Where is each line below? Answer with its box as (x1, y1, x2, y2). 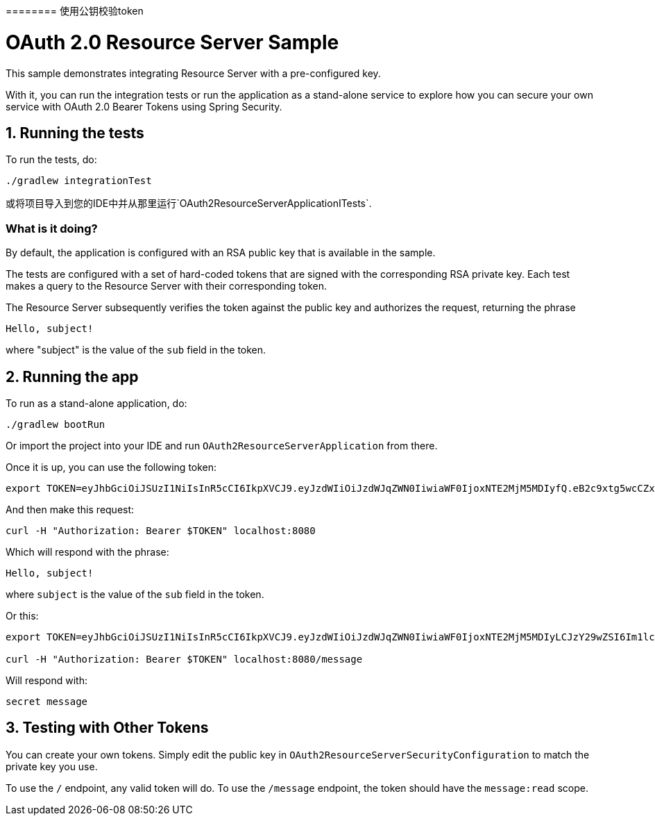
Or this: (6, 609, 39, 622)
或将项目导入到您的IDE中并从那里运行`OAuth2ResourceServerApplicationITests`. (6, 197, 372, 210)
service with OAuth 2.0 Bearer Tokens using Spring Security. (6, 100, 282, 113)
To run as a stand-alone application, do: (6, 397, 187, 409)
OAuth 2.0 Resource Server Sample (6, 30, 339, 54)
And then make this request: (6, 503, 135, 515)
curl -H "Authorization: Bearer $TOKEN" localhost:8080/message (6, 653, 363, 665)
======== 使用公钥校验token (6, 5, 144, 17)
